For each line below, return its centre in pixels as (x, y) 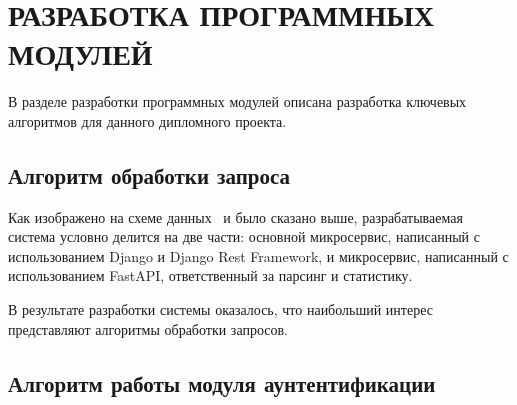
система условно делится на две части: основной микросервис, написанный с (244, 236)
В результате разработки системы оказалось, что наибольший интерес (220, 309)
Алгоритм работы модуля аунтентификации (222, 382)
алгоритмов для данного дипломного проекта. (147, 120)
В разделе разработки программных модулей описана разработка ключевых (237, 101)
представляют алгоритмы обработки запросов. (148, 328)
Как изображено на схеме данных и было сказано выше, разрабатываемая (235, 216)
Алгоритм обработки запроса (149, 174)
